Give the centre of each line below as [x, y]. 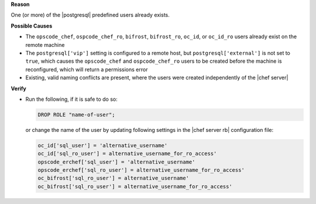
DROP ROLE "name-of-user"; [76, 115]
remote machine [45, 45]
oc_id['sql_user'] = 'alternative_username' [103, 145]
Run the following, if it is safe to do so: [71, 99]
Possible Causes [32, 26]
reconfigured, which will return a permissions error [87, 69]
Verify [18, 89]
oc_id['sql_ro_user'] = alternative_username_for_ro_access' [127, 154]
